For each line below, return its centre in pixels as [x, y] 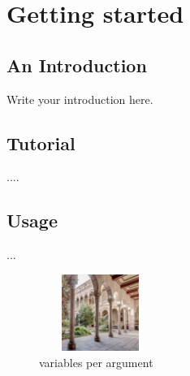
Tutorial [41, 143]
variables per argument [96, 362]
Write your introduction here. [80, 99]
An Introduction [77, 65]
